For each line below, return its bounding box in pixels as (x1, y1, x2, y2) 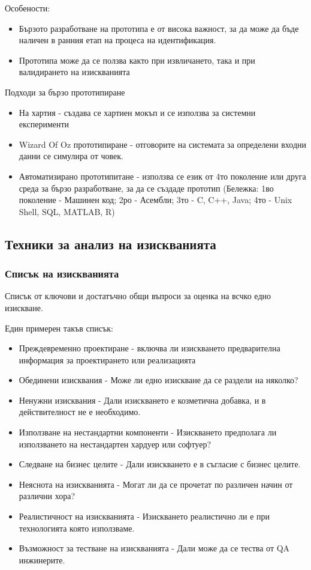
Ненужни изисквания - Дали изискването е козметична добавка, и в (19, 393, 266, 406)
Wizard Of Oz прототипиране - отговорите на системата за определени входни (19, 138, 307, 150)
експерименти (19, 118, 70, 130)
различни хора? (19, 490, 75, 502)
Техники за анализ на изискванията (5, 234, 216, 253)
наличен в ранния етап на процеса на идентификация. (19, 34, 216, 46)
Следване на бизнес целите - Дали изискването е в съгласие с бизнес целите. (19, 458, 301, 470)
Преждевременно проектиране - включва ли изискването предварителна (19, 342, 280, 354)
